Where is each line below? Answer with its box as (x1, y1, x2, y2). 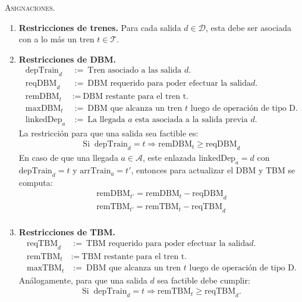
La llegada (87, 116, 125, 124)
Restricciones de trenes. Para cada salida (18, 21, 181, 33)
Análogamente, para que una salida (18, 273, 147, 286)
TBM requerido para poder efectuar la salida (86, 239, 250, 248)
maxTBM (27, 264, 62, 273)
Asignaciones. (5, 1, 55, 13)
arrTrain (80, 167, 111, 176)
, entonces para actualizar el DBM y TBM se (131, 164, 295, 176)
